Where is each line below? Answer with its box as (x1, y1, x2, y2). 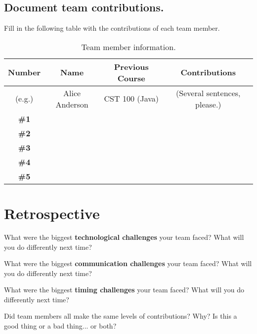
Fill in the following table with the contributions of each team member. (4, 23, 220, 33)
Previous (114, 60, 149, 72)
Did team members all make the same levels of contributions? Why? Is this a (4, 311, 237, 321)
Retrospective (4, 203, 100, 223)
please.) (195, 98, 221, 110)
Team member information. (81, 41, 176, 53)
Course (117, 72, 145, 84)
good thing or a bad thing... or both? (4, 321, 117, 331)
